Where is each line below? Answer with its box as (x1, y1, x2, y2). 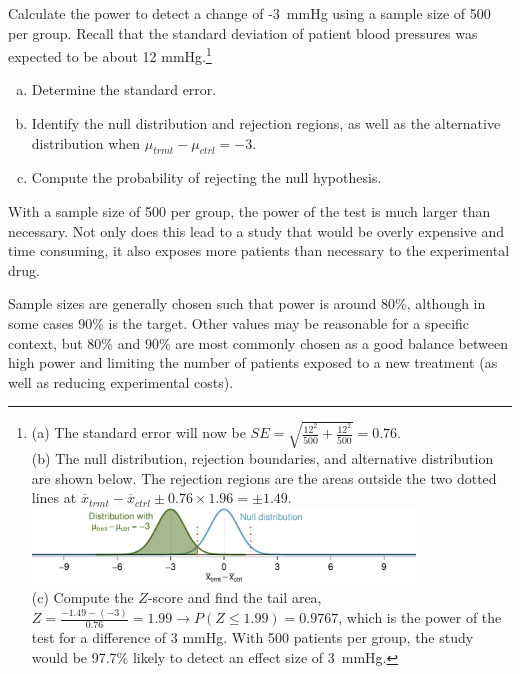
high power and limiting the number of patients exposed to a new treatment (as (8, 352, 498, 373)
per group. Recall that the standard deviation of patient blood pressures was (8, 22, 478, 43)
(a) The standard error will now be (31, 422, 246, 443)
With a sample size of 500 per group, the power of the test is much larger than (8, 201, 491, 222)
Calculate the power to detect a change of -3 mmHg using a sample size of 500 (8, 3, 491, 23)
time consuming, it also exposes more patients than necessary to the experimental (8, 240, 510, 261)
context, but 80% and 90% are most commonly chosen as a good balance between (8, 332, 508, 353)
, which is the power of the (338, 607, 502, 628)
